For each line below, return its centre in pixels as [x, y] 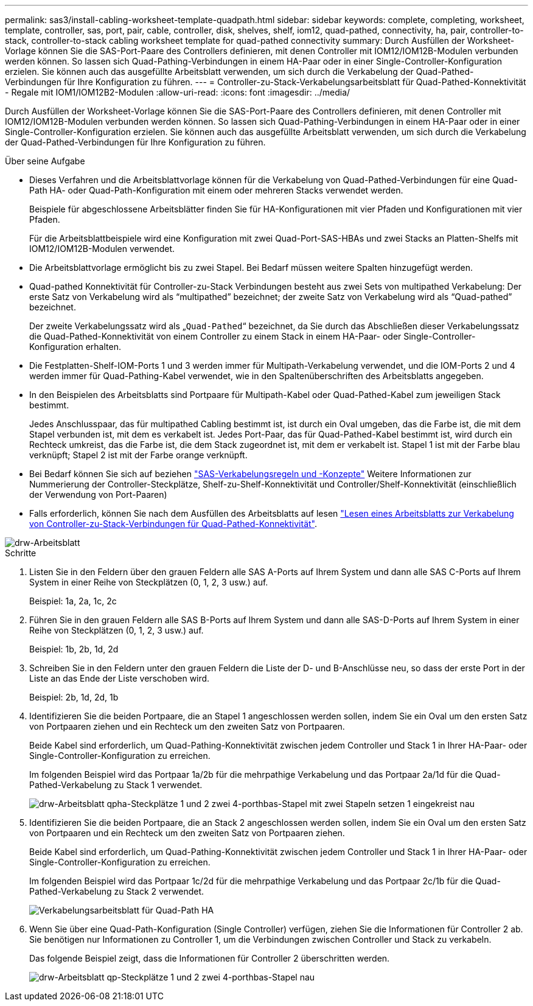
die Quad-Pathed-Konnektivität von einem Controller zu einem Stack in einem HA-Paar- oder [215, 336]
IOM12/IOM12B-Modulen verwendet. [102, 249]
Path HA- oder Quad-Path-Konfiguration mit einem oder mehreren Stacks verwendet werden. [216, 190]
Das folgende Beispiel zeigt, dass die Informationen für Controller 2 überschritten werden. [210, 958]
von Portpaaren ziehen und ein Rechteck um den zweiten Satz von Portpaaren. [187, 726]
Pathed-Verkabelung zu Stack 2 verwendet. [117, 891]
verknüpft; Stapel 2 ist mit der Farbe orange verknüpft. [138, 455]
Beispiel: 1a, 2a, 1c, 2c [73, 601]
